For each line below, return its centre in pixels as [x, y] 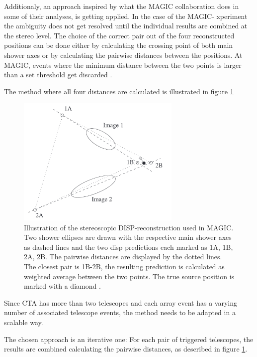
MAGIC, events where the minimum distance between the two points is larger [123, 65]
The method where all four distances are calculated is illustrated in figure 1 [119, 91]
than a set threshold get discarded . [58, 75]
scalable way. [24, 322]
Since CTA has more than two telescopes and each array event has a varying [121, 302]
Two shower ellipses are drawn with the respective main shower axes [128, 237]
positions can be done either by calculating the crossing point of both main [119, 45]
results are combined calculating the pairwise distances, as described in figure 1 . [126, 349]
